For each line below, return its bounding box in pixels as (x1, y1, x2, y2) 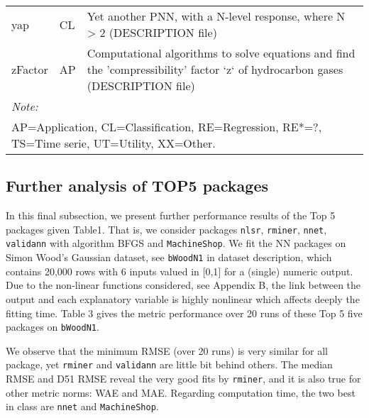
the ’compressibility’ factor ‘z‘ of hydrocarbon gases (87, 61, 343, 77)
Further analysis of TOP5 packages (6, 175, 269, 197)
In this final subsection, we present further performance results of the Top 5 (6, 208, 336, 223)
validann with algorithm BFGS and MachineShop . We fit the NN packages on (6, 236, 346, 251)
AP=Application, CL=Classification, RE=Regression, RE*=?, (11, 119, 322, 135)
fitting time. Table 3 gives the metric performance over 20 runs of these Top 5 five (6, 305, 363, 320)
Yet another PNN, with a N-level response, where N (87, 8, 346, 24)
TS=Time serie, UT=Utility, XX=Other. (11, 135, 216, 151)
